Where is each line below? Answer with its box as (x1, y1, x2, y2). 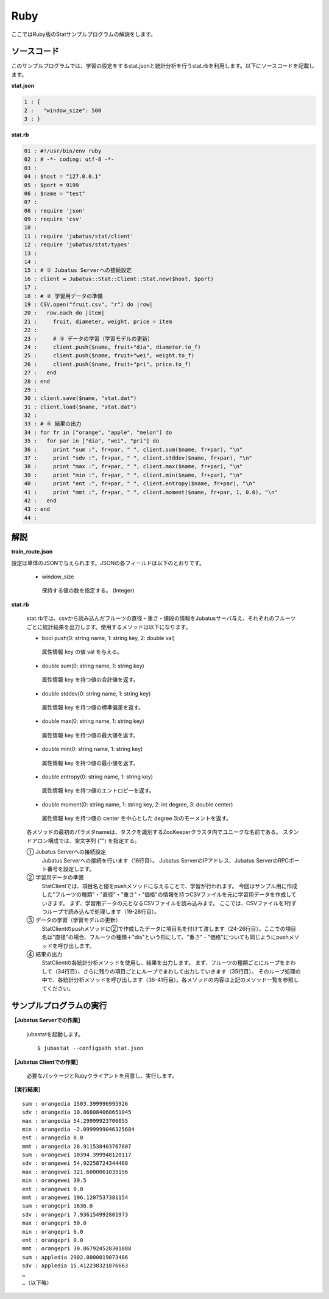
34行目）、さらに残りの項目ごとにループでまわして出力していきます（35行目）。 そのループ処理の (57, 967, 301, 975)
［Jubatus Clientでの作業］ (11, 1058, 82, 1066)
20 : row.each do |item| (24, 310, 105, 316)
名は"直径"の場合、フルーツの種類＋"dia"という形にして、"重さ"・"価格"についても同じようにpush (41, 933, 289, 941)
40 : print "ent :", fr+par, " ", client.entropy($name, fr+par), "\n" (24, 480, 256, 487)
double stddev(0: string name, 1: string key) (41, 689, 151, 697)
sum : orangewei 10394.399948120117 (22, 1151, 132, 1158)
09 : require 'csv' (24, 216, 82, 222)
